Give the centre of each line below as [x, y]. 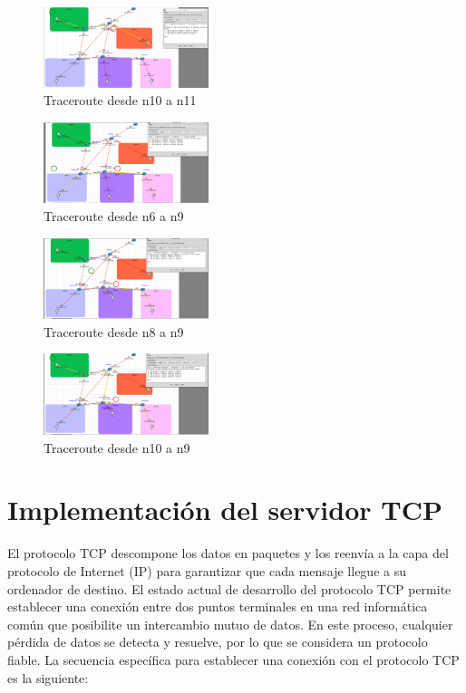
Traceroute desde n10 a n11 [120, 100]
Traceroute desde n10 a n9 [117, 447]
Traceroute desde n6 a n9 [114, 215]
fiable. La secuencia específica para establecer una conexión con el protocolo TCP [233, 659]
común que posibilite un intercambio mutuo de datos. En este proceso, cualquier [230, 624]
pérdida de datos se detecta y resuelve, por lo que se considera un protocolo [218, 642]
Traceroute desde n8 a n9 [114, 331]
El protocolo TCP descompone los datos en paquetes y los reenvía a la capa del [228, 553]
